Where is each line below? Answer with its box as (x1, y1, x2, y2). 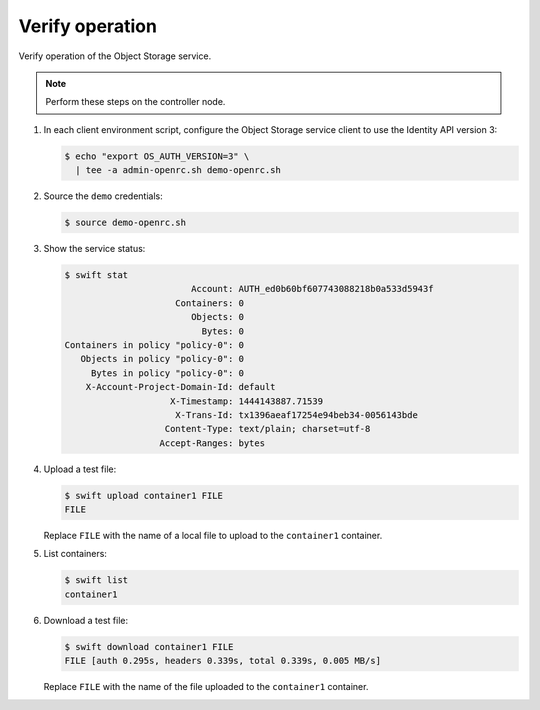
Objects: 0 (190, 311, 245, 323)
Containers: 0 (175, 297, 245, 309)
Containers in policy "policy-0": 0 (64, 339, 245, 350)
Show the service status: (43, 243, 146, 255)
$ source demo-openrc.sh (64, 217, 187, 229)
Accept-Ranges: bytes (159, 437, 265, 449)
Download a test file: (43, 614, 129, 626)
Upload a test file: (43, 463, 117, 475)
